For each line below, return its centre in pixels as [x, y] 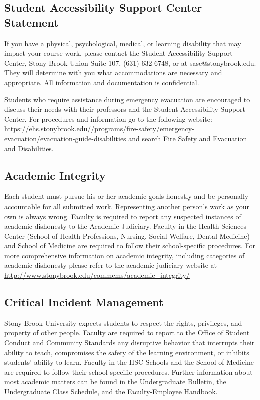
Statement [31, 22]
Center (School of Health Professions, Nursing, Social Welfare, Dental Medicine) [127, 235]
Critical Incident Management [84, 302]
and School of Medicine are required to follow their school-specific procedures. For [130, 245]
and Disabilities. [29, 148]
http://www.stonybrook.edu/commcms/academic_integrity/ [97, 275]
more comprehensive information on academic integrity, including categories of [124, 255]
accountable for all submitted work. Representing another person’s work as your [127, 206]
